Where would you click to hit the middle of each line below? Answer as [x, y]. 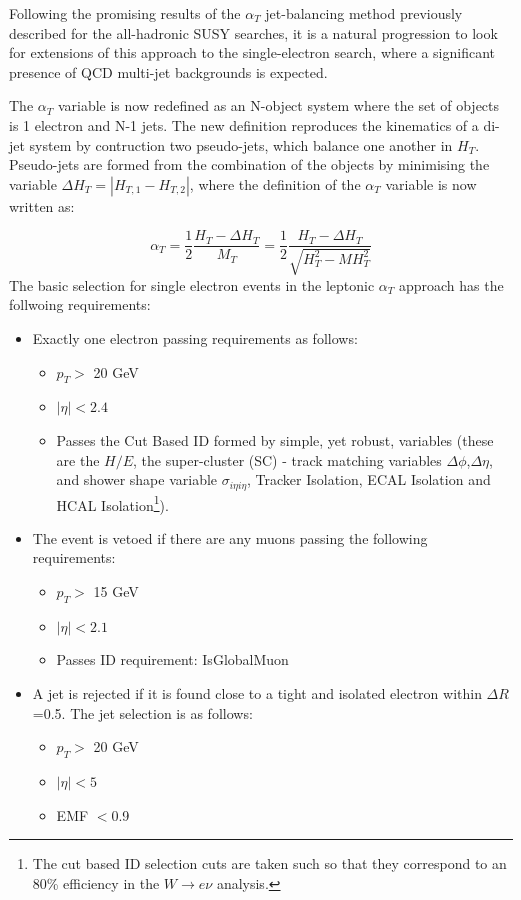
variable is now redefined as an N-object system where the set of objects [278, 105]
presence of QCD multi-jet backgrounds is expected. [168, 71]
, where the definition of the [275, 183]
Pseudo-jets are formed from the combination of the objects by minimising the [249, 164]
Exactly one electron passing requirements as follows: [195, 337]
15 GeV [116, 591]
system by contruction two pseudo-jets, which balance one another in [241, 144]
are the [78, 459]
